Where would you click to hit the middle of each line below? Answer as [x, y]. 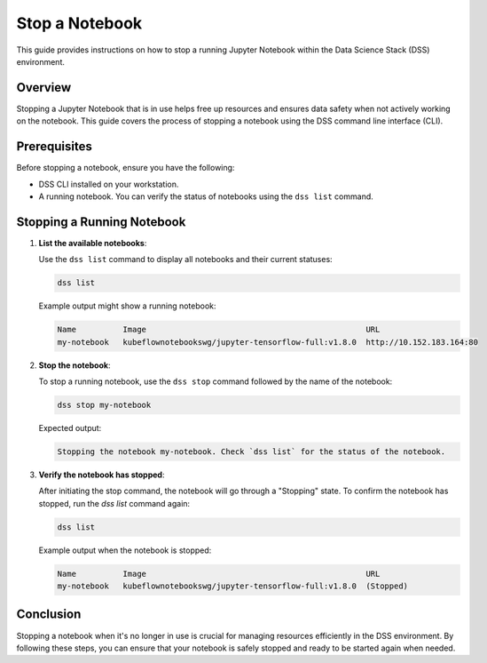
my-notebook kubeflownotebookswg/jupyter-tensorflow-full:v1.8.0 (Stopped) [232, 586]
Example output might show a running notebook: [127, 306]
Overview [44, 88]
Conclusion [49, 615]
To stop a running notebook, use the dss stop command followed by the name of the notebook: [216, 381]
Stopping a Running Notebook [101, 222]
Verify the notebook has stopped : [102, 475]
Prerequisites [54, 147]
